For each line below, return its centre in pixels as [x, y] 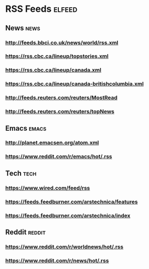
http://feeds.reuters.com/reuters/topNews [60, 112]
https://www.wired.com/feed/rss [48, 188]
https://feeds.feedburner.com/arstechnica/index [68, 216]
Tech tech [21, 173]
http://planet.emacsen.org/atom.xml [52, 143]
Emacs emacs [26, 128]
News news [23, 28]
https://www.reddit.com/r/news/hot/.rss [57, 260]
